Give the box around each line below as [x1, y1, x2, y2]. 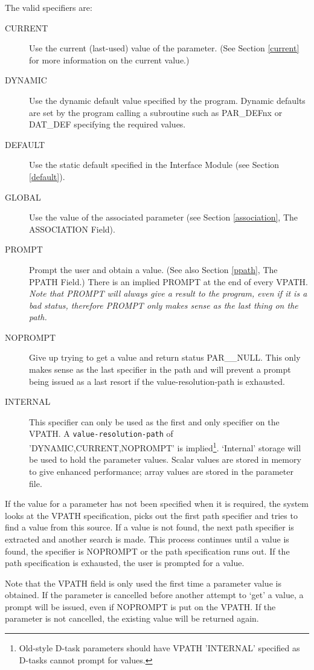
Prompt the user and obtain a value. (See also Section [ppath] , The [29, 263, 278, 275]
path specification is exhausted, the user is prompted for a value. [5, 556, 245, 569]
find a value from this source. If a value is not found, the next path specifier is [5, 521, 294, 533]
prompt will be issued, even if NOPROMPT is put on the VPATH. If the [5, 600, 276, 613]
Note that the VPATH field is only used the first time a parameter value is [5, 576, 281, 589]
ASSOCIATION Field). [29, 222, 115, 235]
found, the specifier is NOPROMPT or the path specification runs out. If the [5, 544, 290, 557]
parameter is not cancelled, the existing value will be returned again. [5, 612, 259, 625]
